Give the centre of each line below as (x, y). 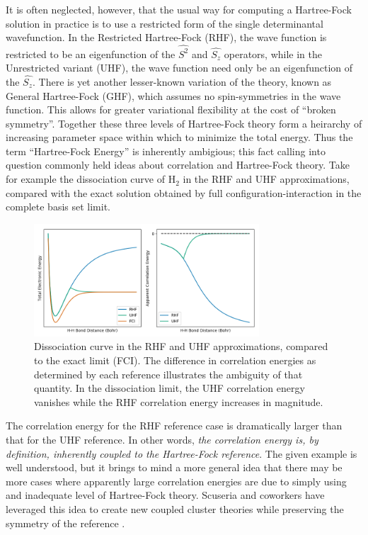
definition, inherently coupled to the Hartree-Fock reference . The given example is (182, 453)
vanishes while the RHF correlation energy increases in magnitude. (179, 401)
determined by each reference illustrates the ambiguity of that (168, 374)
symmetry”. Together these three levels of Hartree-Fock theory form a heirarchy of (184, 123)
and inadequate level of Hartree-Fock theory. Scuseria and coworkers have (165, 495)
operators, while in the (273, 53)
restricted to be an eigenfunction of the (91, 53)
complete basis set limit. (58, 207)
